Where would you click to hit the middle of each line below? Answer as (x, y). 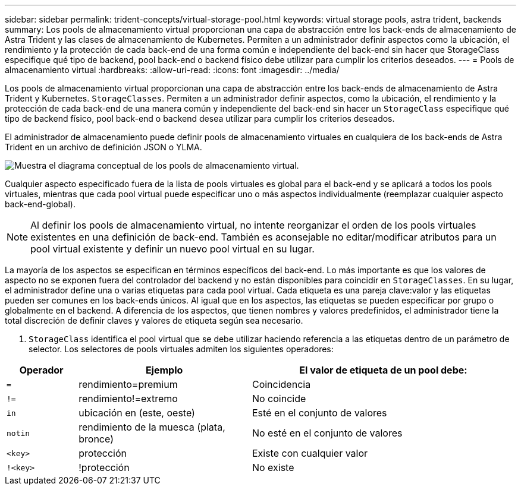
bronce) (96, 439)
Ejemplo (164, 370)
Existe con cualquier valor (310, 453)
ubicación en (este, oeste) (137, 413)
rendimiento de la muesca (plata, (152, 427)
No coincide (279, 399)
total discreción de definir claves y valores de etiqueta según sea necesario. (154, 320)
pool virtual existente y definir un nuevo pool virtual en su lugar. (172, 249)
